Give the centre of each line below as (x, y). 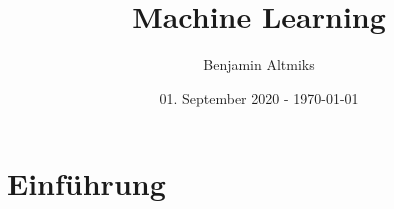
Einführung (86, 183)
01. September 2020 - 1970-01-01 (259, 97)
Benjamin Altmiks (259, 64)
